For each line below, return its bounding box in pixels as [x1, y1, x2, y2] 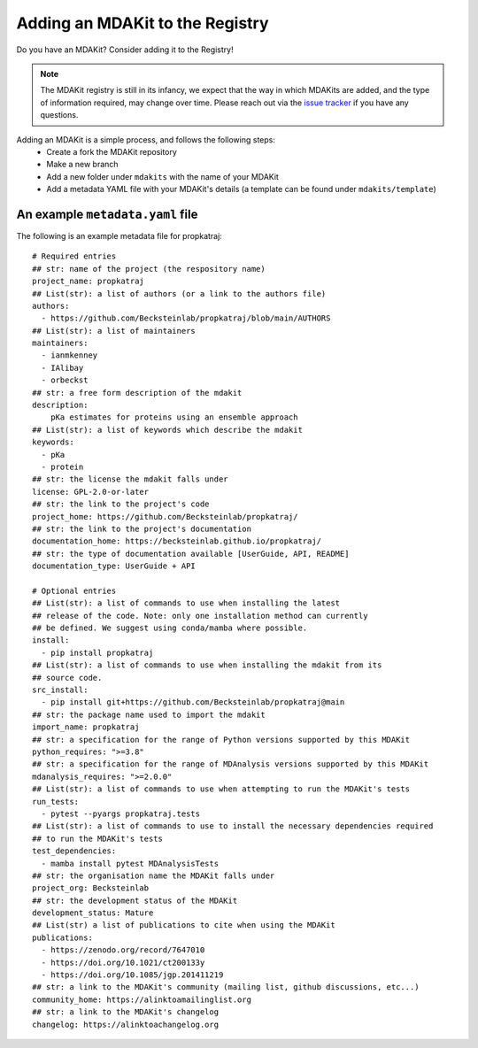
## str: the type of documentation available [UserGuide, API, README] [32, 549, 350, 559]
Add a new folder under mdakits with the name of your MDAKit [46, 171, 279, 181]
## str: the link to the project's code [32, 499, 210, 509]
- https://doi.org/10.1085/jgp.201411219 [41, 970, 224, 980]
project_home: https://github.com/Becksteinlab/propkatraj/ [32, 512, 298, 521]
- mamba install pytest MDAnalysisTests [41, 859, 220, 868]
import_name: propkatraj [32, 722, 140, 732]
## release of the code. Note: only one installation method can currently [32, 611, 368, 620]
